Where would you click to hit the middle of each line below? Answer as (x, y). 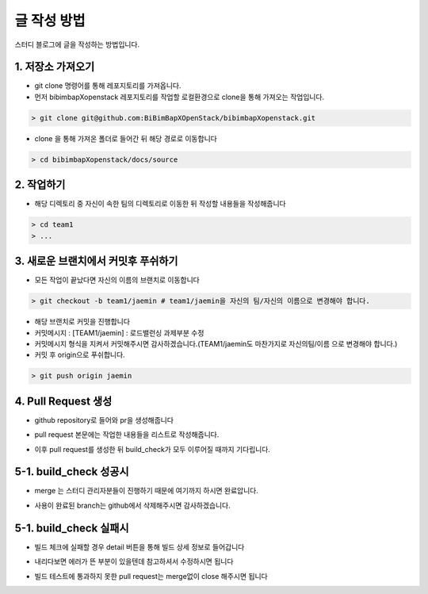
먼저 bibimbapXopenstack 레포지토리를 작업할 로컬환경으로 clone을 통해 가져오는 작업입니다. (180, 97)
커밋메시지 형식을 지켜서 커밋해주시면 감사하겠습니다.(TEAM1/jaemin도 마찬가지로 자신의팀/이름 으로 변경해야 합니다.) (216, 343)
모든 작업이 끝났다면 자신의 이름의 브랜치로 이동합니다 (117, 280)
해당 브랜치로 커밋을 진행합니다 (82, 322)
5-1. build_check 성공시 (72, 472)
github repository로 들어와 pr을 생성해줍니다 (104, 420)
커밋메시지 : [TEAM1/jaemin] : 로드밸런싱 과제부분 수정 (119, 332)
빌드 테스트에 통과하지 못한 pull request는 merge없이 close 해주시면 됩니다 (151, 576)
